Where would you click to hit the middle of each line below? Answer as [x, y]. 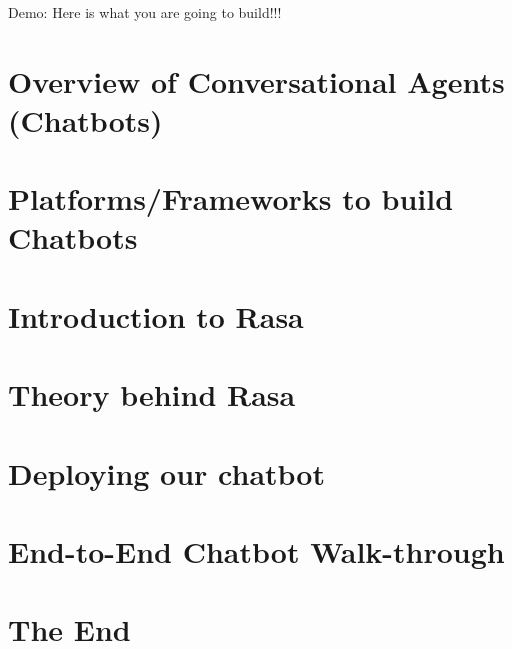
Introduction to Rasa [156, 315]
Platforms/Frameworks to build [231, 198]
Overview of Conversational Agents [256, 80]
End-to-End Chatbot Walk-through [256, 550]
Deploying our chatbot [166, 472]
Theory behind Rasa [152, 394]
